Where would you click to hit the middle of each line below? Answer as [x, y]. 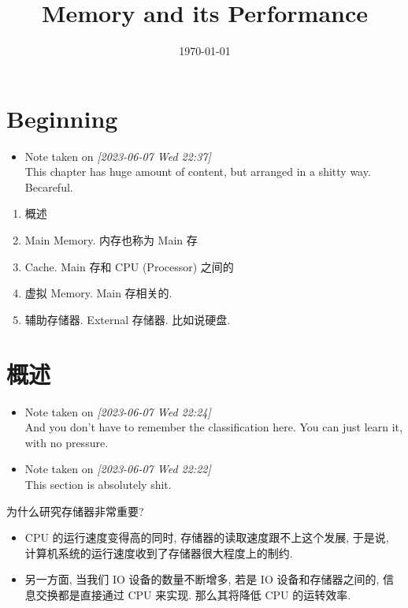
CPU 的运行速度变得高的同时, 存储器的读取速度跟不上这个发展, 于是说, [207, 537]
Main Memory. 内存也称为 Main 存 [111, 240]
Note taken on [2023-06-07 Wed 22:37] [118, 156]
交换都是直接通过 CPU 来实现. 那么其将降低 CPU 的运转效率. [193, 594]
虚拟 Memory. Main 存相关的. [98, 293]
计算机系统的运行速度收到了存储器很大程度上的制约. [159, 552]
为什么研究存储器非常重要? [75, 511]
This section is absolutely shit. [98, 484]
